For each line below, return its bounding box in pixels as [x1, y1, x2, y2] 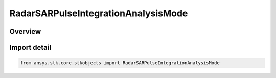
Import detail [9, 43, 51, 52]
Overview [9, 27, 41, 36]
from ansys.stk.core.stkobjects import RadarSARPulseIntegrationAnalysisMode [20, 60, 220, 66]
